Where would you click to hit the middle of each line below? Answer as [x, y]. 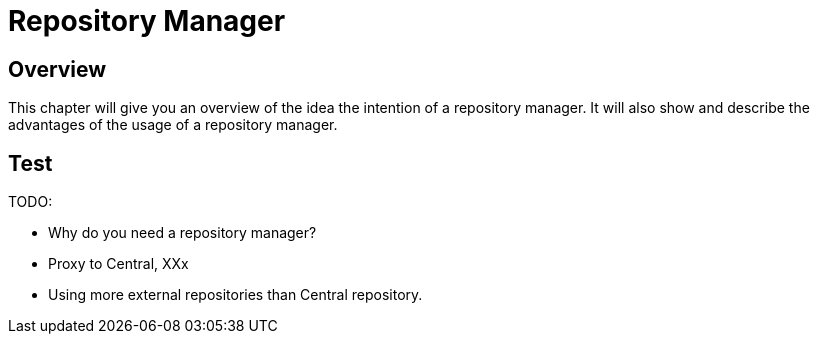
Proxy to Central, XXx [118, 264]
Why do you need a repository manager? [182, 233]
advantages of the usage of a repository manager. [173, 125]
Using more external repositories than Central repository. [235, 295]
